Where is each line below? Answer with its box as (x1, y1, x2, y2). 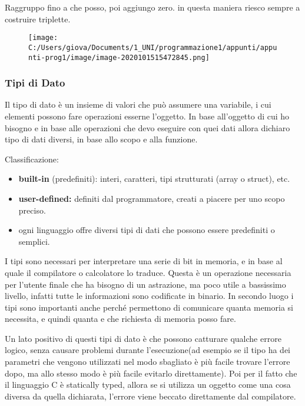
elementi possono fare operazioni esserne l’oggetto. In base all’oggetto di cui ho (5, 109, 290, 122)
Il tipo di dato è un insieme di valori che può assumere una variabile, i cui (5, 98, 271, 111)
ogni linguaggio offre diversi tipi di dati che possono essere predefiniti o (18, 224, 275, 236)
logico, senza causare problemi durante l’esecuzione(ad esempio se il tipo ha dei (5, 344, 291, 356)
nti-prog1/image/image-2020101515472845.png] (28, 53, 210, 62)
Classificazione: (5, 152, 59, 165)
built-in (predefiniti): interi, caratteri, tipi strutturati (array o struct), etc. (18, 172, 290, 185)
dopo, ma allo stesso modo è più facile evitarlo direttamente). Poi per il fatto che (5, 367, 297, 379)
